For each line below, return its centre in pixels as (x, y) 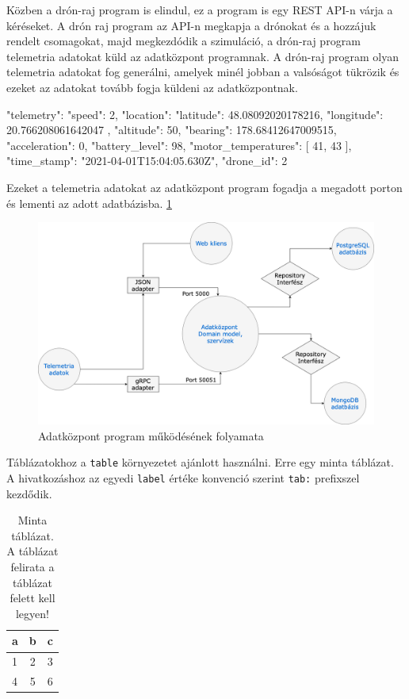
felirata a (32, 567)
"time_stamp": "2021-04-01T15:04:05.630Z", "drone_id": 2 (147, 161)
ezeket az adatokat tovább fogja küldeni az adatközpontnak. (152, 87)
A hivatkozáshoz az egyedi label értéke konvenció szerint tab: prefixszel (183, 478)
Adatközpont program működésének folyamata (151, 435)
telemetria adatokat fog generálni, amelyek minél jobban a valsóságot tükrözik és (203, 72)
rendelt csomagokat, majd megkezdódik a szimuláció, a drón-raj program (183, 41)
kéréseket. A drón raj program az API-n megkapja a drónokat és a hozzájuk (191, 25)
